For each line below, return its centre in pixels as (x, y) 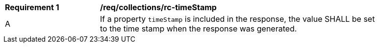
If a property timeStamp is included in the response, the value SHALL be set (238, 19)
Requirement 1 (32, 7)
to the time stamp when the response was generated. (199, 29)
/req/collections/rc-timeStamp (158, 7)
